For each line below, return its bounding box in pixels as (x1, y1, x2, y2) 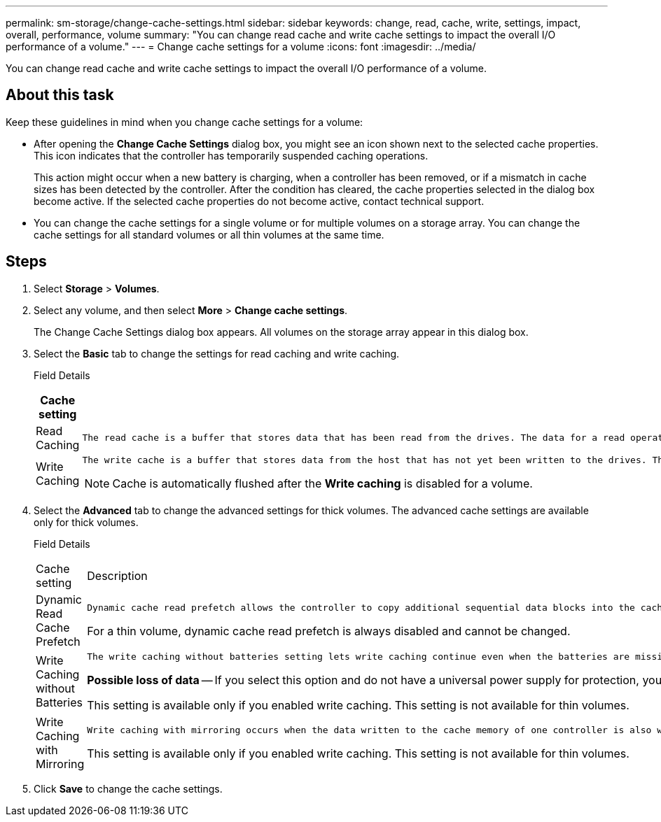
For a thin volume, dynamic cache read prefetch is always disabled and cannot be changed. (87, 624, 571, 639)
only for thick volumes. (34, 516, 139, 528)
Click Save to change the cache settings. (34, 782, 223, 795)
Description (87, 568, 148, 583)
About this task (6, 86, 114, 104)
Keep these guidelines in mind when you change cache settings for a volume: (6, 115, 363, 128)
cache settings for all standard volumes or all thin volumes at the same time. (34, 228, 384, 241)
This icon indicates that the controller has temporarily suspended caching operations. (34, 149, 429, 162)
